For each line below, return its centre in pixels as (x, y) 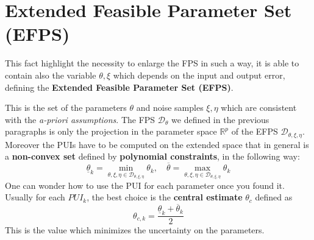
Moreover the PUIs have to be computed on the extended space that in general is (157, 144)
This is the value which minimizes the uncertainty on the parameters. (135, 230)
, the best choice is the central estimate (165, 197)
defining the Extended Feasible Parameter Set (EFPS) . (119, 87)
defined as (274, 197)
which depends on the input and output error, (199, 75)
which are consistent (259, 108)
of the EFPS (255, 131)
